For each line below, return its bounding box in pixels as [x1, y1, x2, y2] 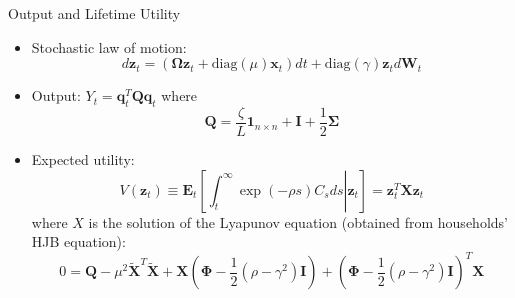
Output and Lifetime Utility [8, 3, 181, 23]
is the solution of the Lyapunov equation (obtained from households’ [88, 211, 508, 232]
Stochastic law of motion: [31, 36, 187, 57]
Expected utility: [31, 149, 135, 170]
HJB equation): [31, 231, 126, 252]
